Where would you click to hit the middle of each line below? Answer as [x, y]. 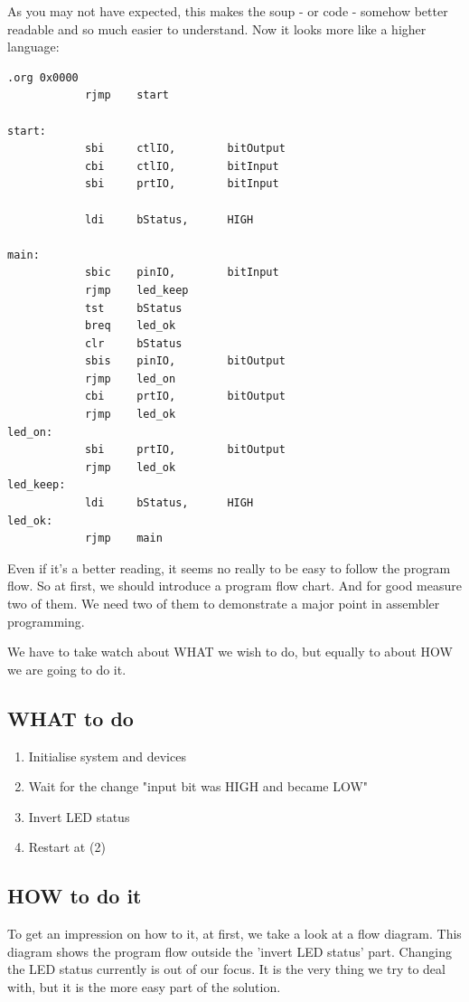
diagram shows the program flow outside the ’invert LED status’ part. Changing [230, 951]
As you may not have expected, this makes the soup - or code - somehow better [228, 11]
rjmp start [127, 95]
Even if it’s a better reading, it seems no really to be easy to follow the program [229, 567]
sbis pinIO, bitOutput [185, 361]
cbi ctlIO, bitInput [182, 166]
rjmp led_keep [136, 290]
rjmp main [123, 539]
